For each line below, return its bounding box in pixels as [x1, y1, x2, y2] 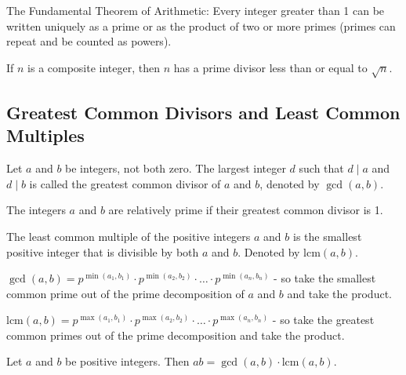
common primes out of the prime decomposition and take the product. [6, 326, 345, 343]
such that [299, 160, 344, 177]
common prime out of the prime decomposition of [6, 285, 245, 301]
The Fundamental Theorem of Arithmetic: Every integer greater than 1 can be [6, 2, 385, 18]
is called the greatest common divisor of [29, 175, 221, 191]
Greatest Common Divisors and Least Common [6, 100, 401, 124]
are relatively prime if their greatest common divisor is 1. [108, 202, 383, 218]
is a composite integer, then [27, 59, 161, 75]
